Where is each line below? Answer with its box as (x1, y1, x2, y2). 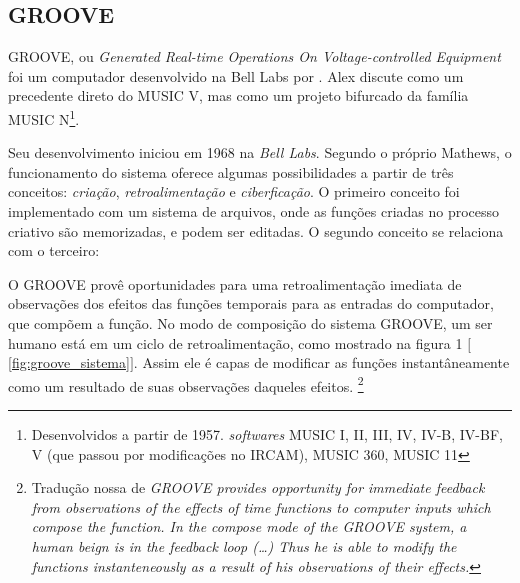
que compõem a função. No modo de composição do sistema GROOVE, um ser (8, 312, 493, 333)
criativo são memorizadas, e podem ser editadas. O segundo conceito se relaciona (8, 220, 504, 241)
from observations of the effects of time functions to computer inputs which (31, 496, 491, 517)
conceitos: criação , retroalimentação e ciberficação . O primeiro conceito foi (8, 181, 460, 202)
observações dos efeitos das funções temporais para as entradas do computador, (8, 293, 494, 314)
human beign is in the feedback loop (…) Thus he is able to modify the (31, 535, 457, 556)
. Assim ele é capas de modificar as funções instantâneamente (133, 352, 510, 373)
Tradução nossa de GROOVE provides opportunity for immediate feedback (31, 477, 485, 498)
